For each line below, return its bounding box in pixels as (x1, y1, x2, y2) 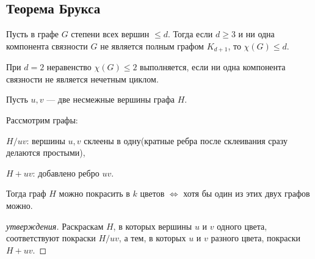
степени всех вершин (71, 27, 150, 40)
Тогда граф (6, 187, 46, 200)
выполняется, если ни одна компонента (140, 60, 286, 73)
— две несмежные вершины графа (46, 93, 175, 106)
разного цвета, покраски (211, 232, 301, 244)
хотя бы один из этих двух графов (183, 187, 310, 200)
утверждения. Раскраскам (6, 219, 104, 232)
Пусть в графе (6, 27, 59, 40)
